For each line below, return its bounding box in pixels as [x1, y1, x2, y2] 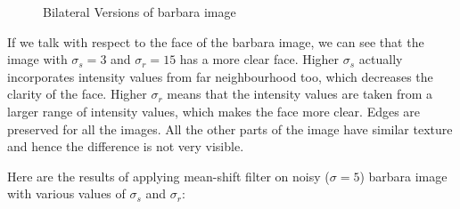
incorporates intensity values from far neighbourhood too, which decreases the [7, 67, 433, 85]
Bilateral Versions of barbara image [43, 3, 236, 20]
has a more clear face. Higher [179, 50, 340, 68]
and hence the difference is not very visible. [7, 137, 244, 156]
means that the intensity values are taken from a [167, 84, 433, 103]
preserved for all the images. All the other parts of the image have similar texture [7, 119, 453, 138]
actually [358, 50, 403, 68]
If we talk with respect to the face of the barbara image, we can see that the [7, 32, 424, 51]
